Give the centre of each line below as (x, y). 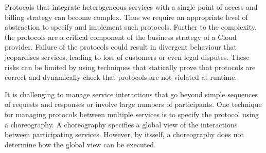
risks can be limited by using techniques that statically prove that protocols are (130, 67)
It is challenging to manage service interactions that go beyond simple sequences (131, 94)
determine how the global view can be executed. (81, 144)
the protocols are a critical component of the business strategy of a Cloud (121, 37)
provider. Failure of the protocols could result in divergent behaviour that (121, 47)
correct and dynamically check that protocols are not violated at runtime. (121, 77)
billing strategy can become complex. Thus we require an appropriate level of (126, 17)
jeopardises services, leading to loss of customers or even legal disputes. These (127, 57)
